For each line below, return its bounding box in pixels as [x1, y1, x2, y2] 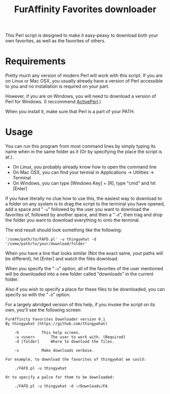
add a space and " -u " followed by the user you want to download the [5, 206, 150, 213]
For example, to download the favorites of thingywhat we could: [5, 357, 146, 362]
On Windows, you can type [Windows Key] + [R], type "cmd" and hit [12, 180, 156, 187]
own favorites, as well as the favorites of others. [5, 38, 106, 44]
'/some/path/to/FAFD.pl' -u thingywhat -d [5, 237, 96, 242]
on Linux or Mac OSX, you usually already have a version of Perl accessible [5, 78, 163, 84]
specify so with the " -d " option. [5, 292, 71, 298]
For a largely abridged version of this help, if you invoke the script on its [5, 302, 156, 308]
